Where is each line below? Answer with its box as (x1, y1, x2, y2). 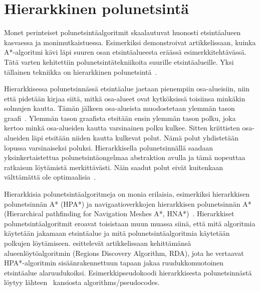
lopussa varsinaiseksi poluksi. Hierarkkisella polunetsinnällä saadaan (4, 142, 213, 153)
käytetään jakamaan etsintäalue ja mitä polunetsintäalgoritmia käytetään (4, 228, 230, 238)
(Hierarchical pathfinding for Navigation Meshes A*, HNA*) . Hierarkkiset (4, 208, 234, 219)
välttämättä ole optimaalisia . (4, 172, 96, 182)
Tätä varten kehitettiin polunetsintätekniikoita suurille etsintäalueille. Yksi (4, 56, 234, 67)
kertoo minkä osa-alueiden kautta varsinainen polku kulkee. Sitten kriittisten (4, 122, 240, 133)
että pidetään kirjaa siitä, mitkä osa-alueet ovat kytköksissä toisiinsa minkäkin (4, 93, 245, 103)
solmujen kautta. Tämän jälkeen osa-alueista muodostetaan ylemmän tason (4, 103, 235, 113)
